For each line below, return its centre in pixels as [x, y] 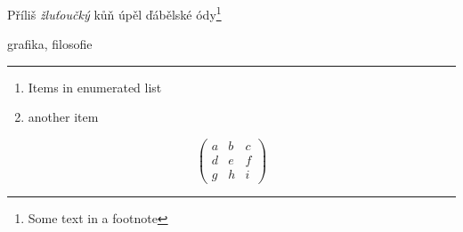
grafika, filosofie [50, 44]
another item [63, 117]
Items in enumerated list [95, 87]
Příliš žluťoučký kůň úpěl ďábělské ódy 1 [114, 13]
